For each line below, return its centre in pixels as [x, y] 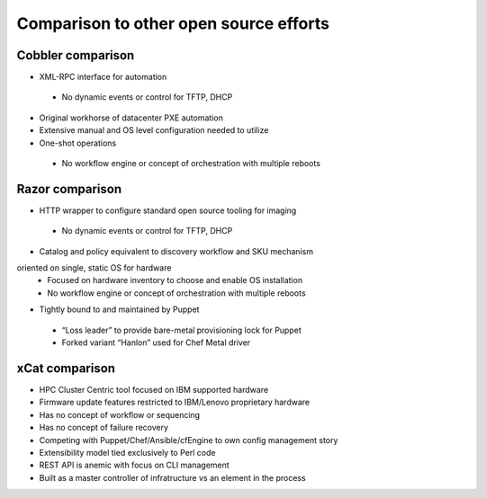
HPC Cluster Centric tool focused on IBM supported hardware [154, 389]
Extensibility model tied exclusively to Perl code [127, 452]
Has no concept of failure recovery [104, 428]
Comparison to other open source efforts [173, 23]
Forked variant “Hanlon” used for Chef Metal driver [156, 342]
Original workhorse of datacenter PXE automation [131, 118]
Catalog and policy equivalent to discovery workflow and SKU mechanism [176, 251]
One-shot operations [78, 143]
